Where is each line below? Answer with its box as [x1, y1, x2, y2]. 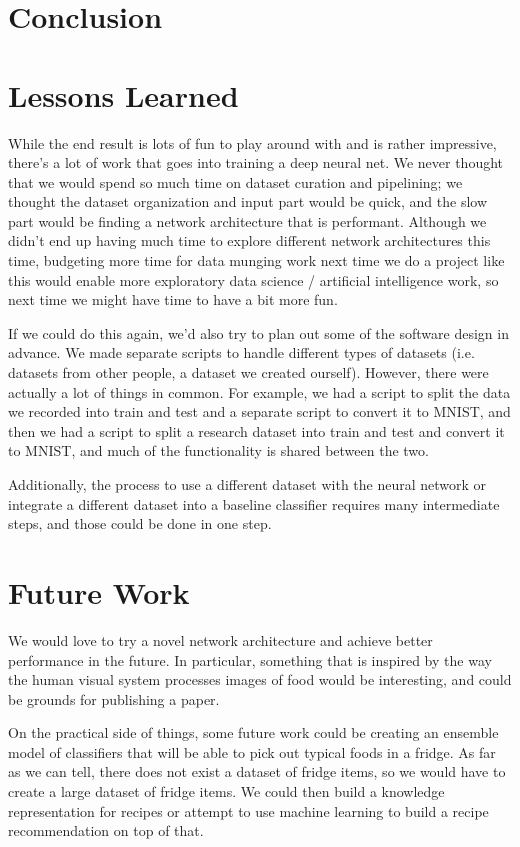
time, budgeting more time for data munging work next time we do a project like [8, 250, 505, 271]
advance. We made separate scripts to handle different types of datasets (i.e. [8, 342, 475, 363]
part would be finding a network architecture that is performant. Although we [8, 210, 487, 231]
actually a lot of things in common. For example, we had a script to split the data [8, 381, 511, 402]
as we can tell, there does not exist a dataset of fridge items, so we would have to [8, 761, 506, 782]
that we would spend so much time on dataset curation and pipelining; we [8, 171, 463, 192]
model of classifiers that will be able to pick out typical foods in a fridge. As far [8, 741, 496, 762]
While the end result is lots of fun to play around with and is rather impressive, [8, 132, 497, 153]
